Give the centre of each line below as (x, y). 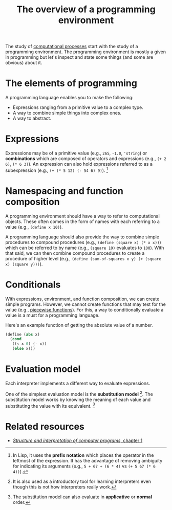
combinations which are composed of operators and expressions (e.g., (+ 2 (86, 159)
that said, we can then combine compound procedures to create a (75, 253)
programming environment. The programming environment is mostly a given (86, 52)
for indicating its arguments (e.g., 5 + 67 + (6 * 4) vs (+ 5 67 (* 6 (84, 466)
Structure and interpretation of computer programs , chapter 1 (78, 440)
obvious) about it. (24, 63)
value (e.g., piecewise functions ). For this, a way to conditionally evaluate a (84, 309)
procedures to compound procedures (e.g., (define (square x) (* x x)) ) (83, 242)
